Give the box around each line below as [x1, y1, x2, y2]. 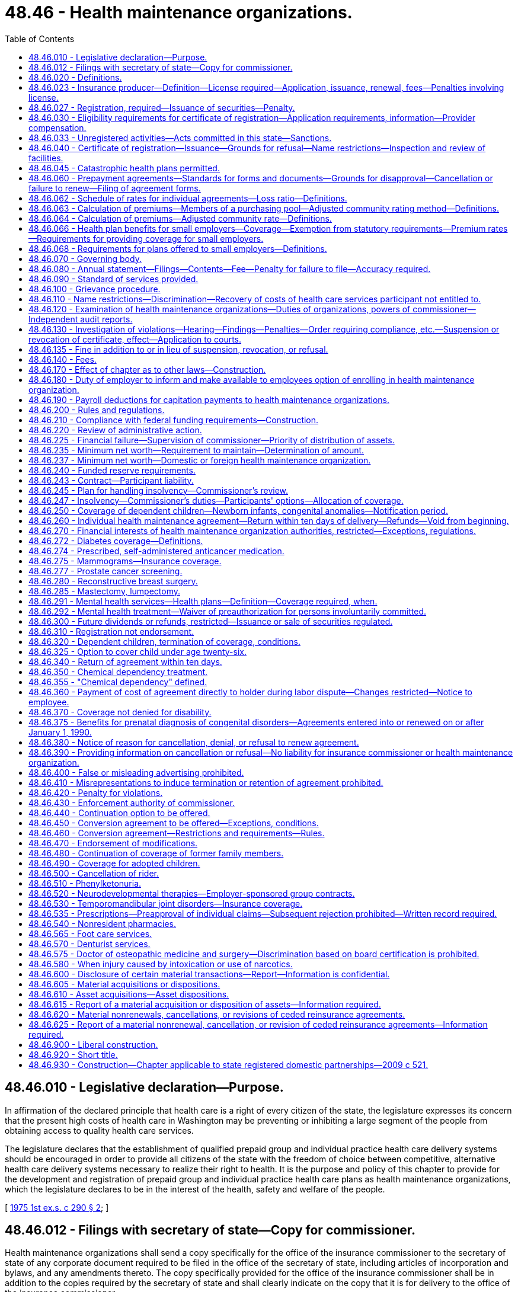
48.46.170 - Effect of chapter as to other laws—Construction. [28, 364, 266, 375]
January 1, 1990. [28, 727, 92, 737]
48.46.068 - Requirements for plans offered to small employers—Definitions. [28, 243, 327, 254]
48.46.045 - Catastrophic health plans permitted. [28, 162, 220, 173]
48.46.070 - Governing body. [28, 253, 142, 264]
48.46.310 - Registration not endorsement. [28, 626, 194, 637]
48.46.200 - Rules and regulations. [28, 404, 165, 415]
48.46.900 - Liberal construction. [28, 1039, 158, 1050]
